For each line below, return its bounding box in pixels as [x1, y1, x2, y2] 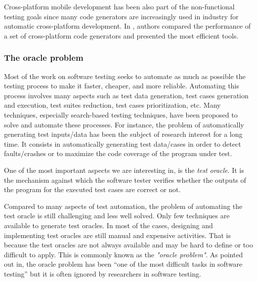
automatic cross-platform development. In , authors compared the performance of [4, 21, 251, 31]
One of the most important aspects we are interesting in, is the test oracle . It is [4, 164, 244, 175]
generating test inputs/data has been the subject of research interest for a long [4, 129, 243, 139]
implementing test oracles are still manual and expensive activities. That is [4, 230, 231, 240]
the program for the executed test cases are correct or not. [4, 184, 181, 195]
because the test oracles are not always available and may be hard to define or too [4, 240, 253, 250]
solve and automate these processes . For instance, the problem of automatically [4, 119, 244, 129]
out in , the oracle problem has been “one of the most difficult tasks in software [4, 259, 243, 269]
